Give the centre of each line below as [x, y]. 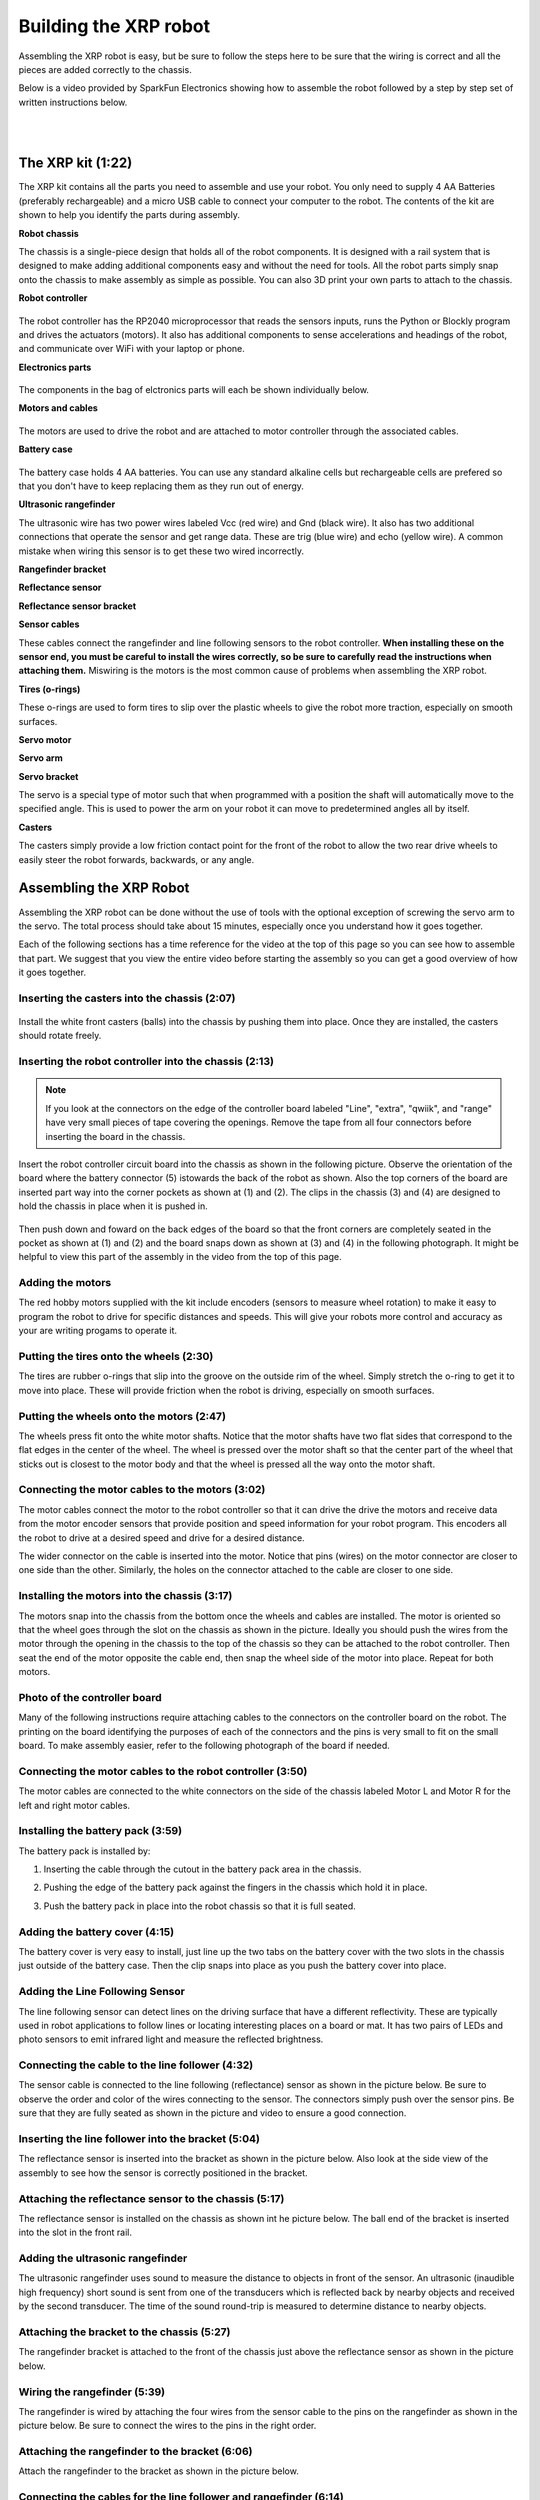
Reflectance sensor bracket [77, 606]
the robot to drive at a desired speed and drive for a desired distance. [161, 1537]
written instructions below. [73, 102]
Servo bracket [48, 776]
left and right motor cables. [74, 1805]
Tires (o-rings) [49, 689]
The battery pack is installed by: [84, 1851]
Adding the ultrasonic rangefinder [103, 2258]
